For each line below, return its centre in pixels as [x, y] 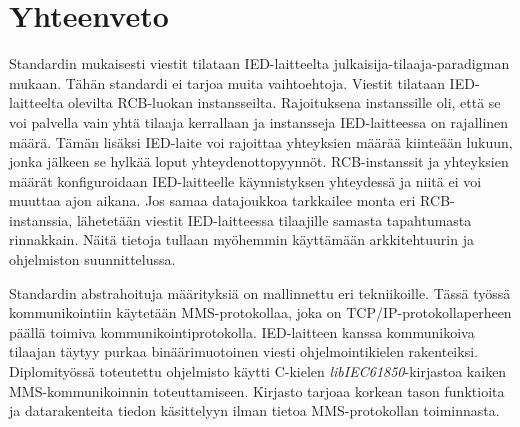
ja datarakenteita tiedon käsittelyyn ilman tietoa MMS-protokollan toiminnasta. [254, 410]
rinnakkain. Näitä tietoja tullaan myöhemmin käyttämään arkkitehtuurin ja [241, 239]
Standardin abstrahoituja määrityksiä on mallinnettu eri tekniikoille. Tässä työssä [260, 292]
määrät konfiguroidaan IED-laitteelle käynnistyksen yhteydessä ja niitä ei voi [245, 180]
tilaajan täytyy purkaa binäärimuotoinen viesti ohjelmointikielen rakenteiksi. [243, 351]
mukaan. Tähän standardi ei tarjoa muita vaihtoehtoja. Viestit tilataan [227, 82]
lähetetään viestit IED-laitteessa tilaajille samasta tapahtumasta [274, 219]
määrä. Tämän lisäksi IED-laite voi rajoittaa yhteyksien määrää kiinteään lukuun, [261, 141]
